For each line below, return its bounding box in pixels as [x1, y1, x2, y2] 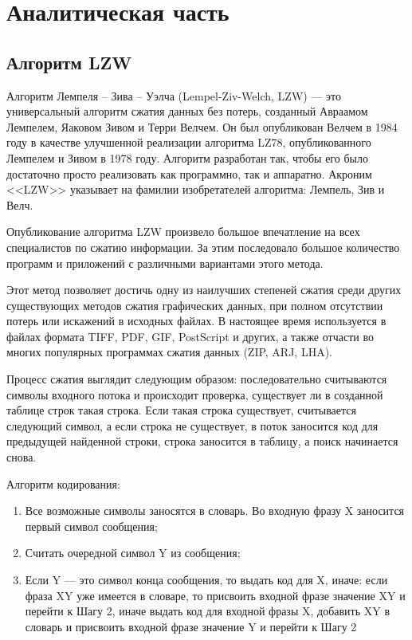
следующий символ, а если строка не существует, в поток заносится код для [6, 417, 379, 434]
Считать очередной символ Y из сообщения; [25, 544, 241, 561]
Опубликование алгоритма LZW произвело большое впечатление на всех [6, 223, 360, 240]
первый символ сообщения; [25, 517, 158, 534]
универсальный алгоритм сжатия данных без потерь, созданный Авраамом [6, 103, 368, 120]
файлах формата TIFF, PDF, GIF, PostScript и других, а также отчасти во [6, 328, 374, 344]
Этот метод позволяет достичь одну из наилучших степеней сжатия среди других [6, 281, 402, 298]
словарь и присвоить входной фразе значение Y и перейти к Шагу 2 [25, 618, 357, 634]
